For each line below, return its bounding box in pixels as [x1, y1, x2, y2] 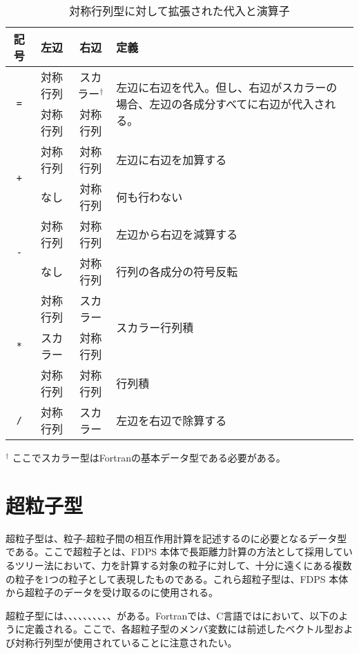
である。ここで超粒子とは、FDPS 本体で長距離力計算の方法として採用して [6, 544, 343, 559]
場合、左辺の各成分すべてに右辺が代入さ [116, 96, 325, 112]
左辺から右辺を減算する [116, 226, 238, 242]
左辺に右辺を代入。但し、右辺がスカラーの [116, 79, 338, 95]
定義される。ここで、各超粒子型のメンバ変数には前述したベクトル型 [24, 622, 334, 636]
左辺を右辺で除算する [116, 413, 227, 428]
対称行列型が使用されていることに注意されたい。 [14, 635, 237, 649]
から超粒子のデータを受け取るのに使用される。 [6, 585, 218, 599]
